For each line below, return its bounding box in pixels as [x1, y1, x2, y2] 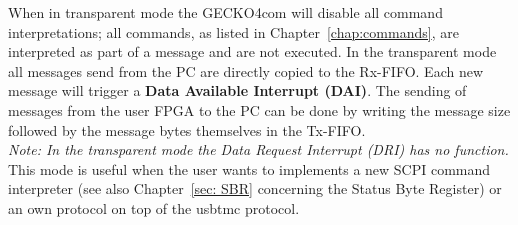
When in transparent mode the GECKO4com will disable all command [8, 2, 443, 22]
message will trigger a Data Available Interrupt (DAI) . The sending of [8, 80, 467, 101]
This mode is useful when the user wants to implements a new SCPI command [8, 158, 491, 179]
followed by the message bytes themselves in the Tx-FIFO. [8, 119, 366, 140]
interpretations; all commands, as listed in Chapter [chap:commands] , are [8, 21, 459, 42]
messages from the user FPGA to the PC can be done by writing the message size [8, 99, 511, 120]
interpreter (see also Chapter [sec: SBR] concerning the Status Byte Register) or [8, 178, 502, 199]
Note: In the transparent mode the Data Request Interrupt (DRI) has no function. [8, 139, 509, 160]
